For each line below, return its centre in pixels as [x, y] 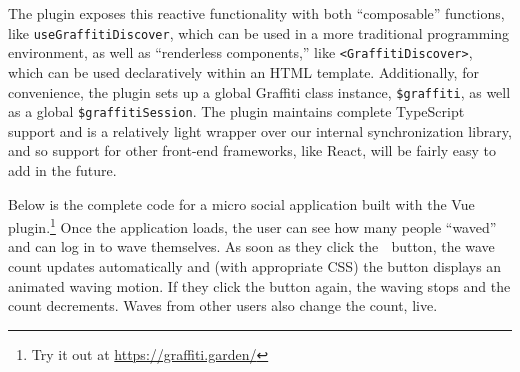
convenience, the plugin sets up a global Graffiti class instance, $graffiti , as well [259, 91]
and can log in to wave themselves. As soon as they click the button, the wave [251, 246]
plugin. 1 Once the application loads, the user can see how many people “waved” [252, 225]
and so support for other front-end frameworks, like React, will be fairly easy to [252, 150]
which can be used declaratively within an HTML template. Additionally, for [243, 71]
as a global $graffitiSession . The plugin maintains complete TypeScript [236, 111]
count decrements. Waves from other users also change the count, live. [223, 305]
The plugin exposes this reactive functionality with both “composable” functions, [256, 13]
